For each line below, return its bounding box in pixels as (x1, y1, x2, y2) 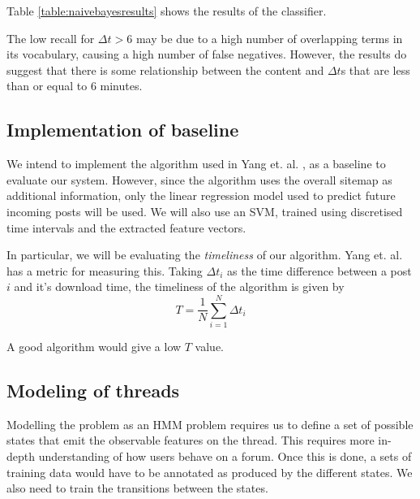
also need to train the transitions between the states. (6, 479, 268, 497)
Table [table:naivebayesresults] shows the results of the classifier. (6, 2, 327, 19)
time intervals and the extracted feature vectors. (6, 219, 246, 236)
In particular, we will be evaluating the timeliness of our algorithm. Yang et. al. (6, 246, 403, 263)
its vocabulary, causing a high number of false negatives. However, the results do (6, 46, 407, 63)
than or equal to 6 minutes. (6, 77, 143, 94)
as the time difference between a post (227, 262, 412, 279)
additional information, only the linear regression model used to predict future (6, 187, 396, 204)
